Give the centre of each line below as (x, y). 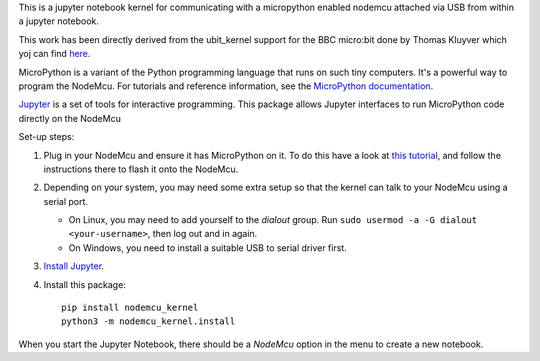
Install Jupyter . (74, 266)
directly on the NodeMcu (70, 118)
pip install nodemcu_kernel (130, 308)
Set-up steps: (46, 137)
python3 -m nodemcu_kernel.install (148, 321)
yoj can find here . (54, 54)
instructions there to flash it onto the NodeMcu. (141, 169)
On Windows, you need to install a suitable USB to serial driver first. (207, 247)
